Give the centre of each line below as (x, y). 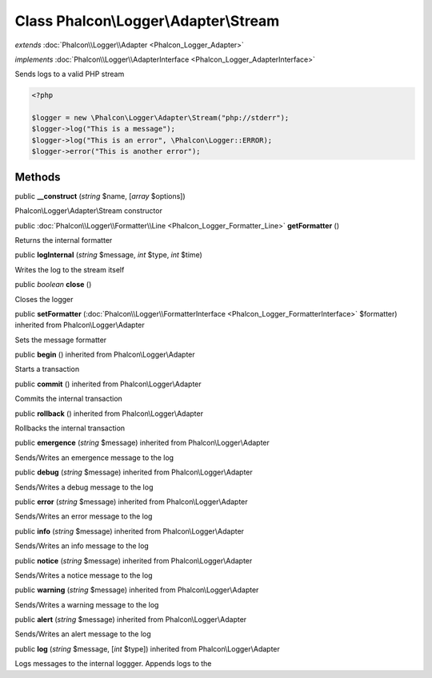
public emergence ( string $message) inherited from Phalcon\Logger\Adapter (142, 443)
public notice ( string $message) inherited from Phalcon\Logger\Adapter (134, 560)
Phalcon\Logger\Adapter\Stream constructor (89, 211)
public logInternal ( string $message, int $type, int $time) (109, 255)
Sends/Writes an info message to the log (82, 546)
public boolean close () (53, 285)
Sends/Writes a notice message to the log (84, 575)
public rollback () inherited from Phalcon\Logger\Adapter (109, 414)
